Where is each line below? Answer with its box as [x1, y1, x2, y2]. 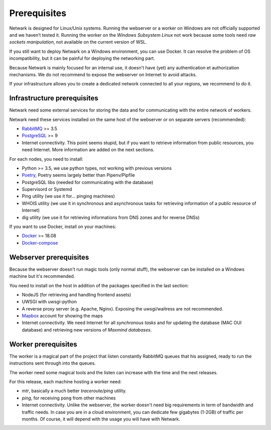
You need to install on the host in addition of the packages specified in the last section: [9, 282, 189, 288]
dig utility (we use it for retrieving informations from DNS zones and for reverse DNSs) [22, 214, 200, 221]
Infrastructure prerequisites [9, 94, 99, 102]
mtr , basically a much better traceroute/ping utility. [22, 388, 127, 394]
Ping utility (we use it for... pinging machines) [22, 193, 115, 199]
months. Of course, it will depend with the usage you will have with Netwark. [22, 416, 181, 422]
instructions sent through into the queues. [9, 360, 96, 366]
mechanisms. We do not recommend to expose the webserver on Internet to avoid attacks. [9, 71, 197, 77]
